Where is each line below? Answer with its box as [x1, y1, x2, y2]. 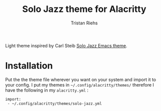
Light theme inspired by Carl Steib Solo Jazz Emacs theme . [5, 42, 128, 48]
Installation [5, 60, 53, 72]
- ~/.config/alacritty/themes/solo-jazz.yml [7, 101, 102, 106]
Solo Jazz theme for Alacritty [22, 3, 146, 15]
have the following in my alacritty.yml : [5, 87, 89, 93]
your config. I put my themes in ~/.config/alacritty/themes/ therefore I [5, 82, 154, 88]
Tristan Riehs [71, 20, 98, 26]
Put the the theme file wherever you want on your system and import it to [5, 76, 156, 83]
